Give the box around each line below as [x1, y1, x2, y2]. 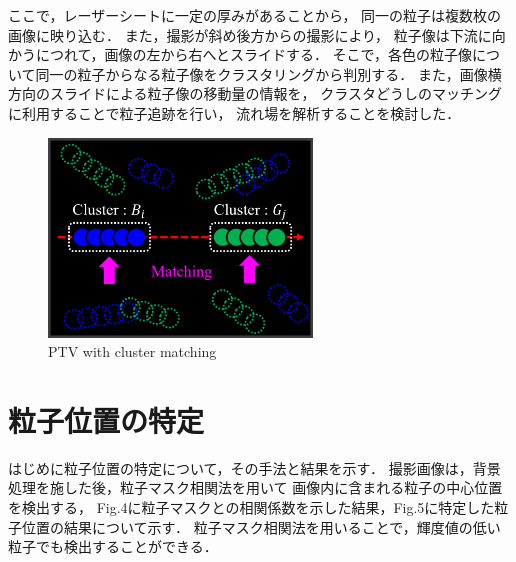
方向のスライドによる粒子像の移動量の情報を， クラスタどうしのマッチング [8, 83, 502, 104]
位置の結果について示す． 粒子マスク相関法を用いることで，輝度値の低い [21, 516, 501, 537]
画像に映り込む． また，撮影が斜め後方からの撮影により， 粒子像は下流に [8, 24, 492, 45]
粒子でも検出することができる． [8, 536, 218, 557]
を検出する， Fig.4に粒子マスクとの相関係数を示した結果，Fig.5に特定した [8, 497, 495, 518]
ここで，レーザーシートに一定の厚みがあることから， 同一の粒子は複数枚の [8, 5, 502, 25]
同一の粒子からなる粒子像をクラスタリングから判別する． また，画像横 [35, 63, 502, 84]
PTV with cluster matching [48, 341, 217, 362]
